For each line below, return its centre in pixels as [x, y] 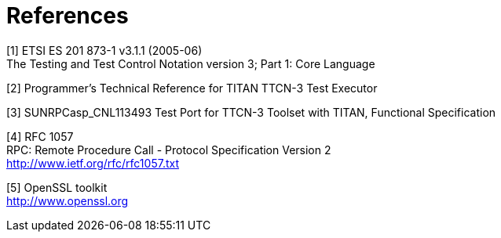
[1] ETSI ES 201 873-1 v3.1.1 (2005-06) [104, 50]
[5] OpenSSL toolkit [57, 187]
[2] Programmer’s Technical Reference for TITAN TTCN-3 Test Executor [192, 88]
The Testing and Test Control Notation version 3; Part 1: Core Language [191, 63]
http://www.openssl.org [68, 200]
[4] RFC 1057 [40, 136]
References [68, 16]
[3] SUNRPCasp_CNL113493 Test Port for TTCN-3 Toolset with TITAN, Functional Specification [251, 112]
